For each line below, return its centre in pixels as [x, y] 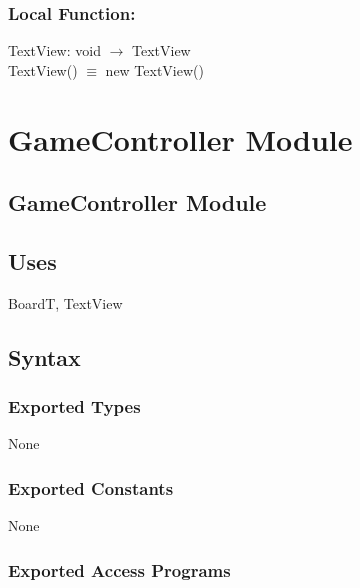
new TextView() [154, 69]
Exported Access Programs [119, 569]
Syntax [44, 356]
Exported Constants [91, 487]
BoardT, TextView [65, 302]
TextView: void [54, 50]
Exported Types [74, 406]
